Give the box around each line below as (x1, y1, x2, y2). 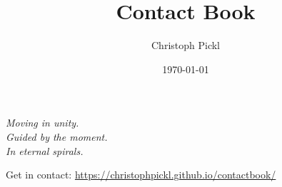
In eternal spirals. (6, 143, 84, 158)
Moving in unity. (6, 115, 79, 130)
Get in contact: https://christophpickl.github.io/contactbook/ (6, 167, 276, 182)
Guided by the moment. (6, 129, 108, 144)
